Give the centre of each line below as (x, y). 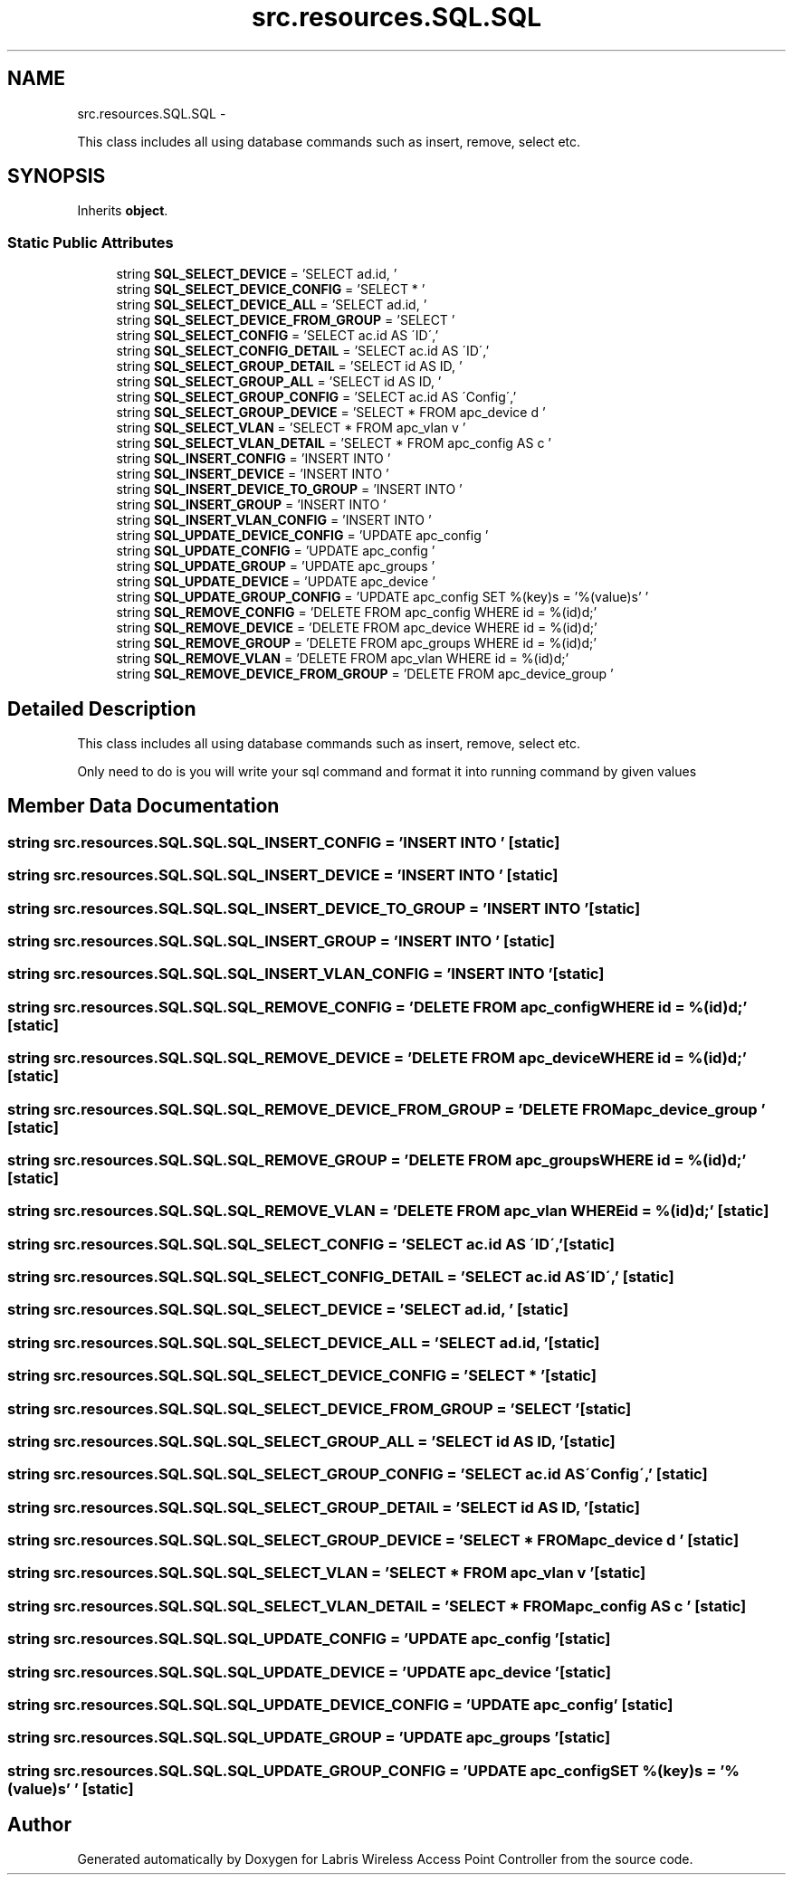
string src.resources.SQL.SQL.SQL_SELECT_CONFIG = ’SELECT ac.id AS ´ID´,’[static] (311, 1244)
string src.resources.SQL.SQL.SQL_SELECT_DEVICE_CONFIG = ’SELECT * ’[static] (302, 1376)
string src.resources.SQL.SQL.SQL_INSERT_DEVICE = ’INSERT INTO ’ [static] (283, 875)
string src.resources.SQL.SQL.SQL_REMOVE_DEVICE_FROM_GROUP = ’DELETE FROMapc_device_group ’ (387, 1109)
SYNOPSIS (57, 176)
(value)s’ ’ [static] (71, 1788)
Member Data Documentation (143, 806)
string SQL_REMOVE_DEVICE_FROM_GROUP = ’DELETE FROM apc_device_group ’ (365, 674)
